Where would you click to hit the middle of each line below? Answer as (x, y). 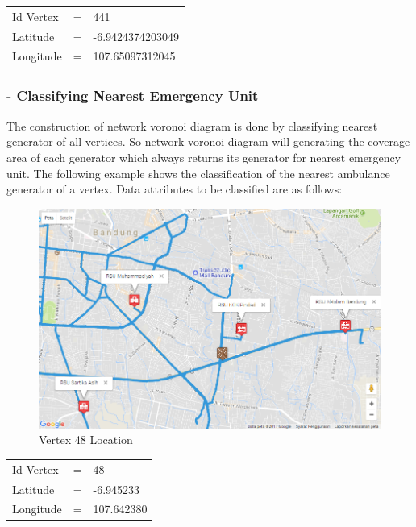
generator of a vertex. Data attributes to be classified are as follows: (175, 189)
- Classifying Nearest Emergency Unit (133, 95)
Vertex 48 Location (86, 440)
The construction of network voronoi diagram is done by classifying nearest (192, 125)
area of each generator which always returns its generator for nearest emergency (204, 157)
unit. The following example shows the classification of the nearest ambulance (198, 173)
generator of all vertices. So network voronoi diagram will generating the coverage (208, 141)
